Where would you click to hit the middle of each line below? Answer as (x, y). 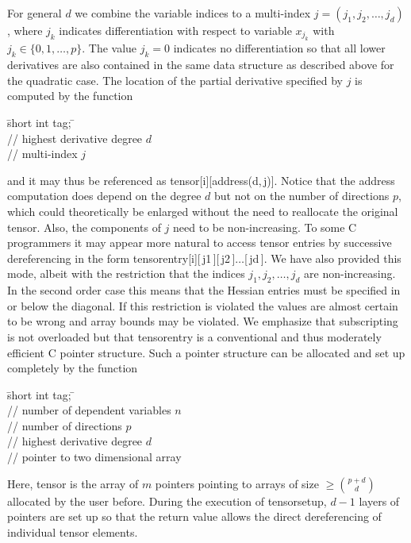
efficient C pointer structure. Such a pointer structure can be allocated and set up (206, 352)
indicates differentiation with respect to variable (175, 30)
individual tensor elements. (73, 531)
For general (35, 13)
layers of (379, 501)
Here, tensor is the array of (73, 483)
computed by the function (70, 96)
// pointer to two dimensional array (94, 457)
